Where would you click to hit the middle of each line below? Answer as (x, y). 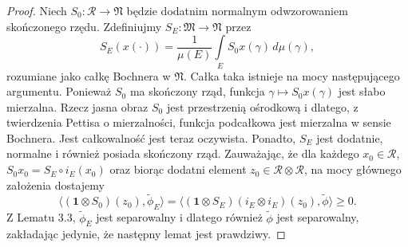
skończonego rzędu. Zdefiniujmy (84, 26)
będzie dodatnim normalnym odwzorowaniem (237, 10)
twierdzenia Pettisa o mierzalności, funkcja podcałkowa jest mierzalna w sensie (199, 122)
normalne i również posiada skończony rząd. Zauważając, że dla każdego (183, 153)
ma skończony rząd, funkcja (197, 91)
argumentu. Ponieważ (59, 91)
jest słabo (362, 91)
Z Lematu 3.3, (41, 217)
